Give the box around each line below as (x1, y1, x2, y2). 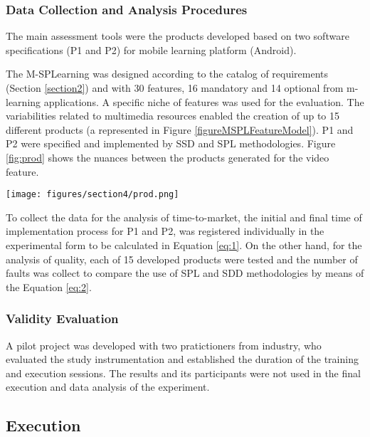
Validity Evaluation (6, 310, 119, 327)
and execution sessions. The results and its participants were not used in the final (6, 365, 361, 380)
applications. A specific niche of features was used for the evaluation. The (43, 94, 364, 109)
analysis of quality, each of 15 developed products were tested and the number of (6, 251, 358, 266)
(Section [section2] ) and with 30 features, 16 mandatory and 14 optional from (6, 80, 344, 95)
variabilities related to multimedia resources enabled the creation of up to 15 (6, 108, 340, 123)
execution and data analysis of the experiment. (6, 379, 210, 394)
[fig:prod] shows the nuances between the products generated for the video (6, 149, 329, 164)
